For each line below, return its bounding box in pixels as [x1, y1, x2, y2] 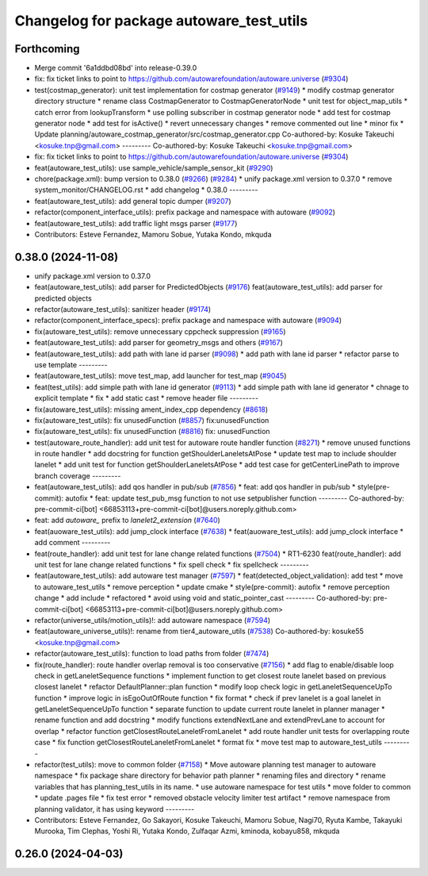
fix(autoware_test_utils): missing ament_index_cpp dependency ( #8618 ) [34, 405, 269, 414]
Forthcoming [14, 42, 80, 56]
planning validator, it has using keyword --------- [34, 804, 195, 813]
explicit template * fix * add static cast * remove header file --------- [34, 394, 259, 403]
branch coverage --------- [34, 471, 121, 480]
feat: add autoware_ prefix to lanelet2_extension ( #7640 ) [34, 516, 221, 525]
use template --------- [34, 359, 108, 369]
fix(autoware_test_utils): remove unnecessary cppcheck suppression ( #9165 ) [34, 326, 286, 336]
